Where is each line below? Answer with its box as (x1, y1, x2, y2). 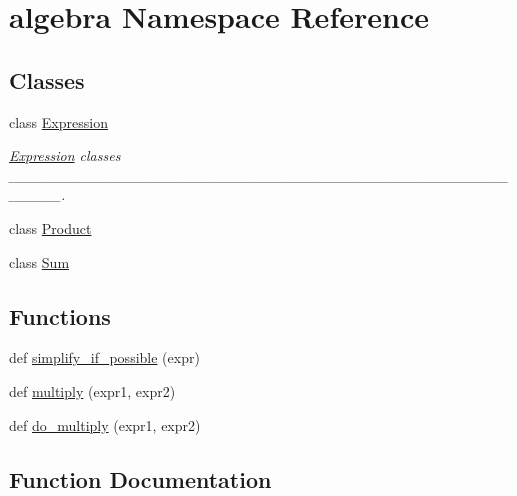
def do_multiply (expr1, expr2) (9, 414, 201, 435)
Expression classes (9, 145, 121, 166)
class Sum (9, 251, 70, 272)
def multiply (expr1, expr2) (9, 380, 176, 401)
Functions (9, 300, 111, 331)
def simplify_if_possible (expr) (9, 347, 200, 368)
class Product (9, 217, 92, 238)
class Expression (9, 111, 108, 132)
